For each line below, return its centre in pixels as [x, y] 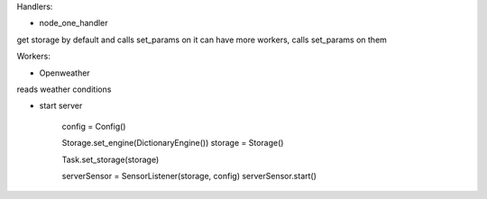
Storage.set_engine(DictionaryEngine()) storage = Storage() [173, 143]
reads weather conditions [64, 89]
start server [61, 106]
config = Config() [94, 126]
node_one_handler [74, 23]
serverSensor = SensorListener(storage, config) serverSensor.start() [189, 176]
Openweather [64, 73]
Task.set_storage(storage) [110, 159]
